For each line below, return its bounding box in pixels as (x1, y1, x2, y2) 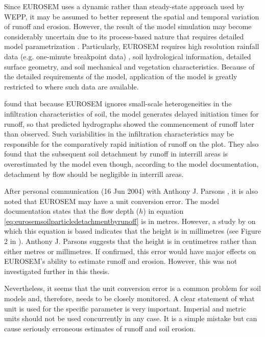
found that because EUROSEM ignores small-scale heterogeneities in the (4, 98, 232, 109)
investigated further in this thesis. (4, 265, 110, 276)
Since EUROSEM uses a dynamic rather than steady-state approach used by (4, 1, 245, 11)
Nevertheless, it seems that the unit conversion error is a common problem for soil (4, 283, 261, 294)
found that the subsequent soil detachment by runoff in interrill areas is (4, 148, 228, 159)
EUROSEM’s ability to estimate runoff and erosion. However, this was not (4, 256, 237, 266)
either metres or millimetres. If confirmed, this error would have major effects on (4, 245, 256, 256)
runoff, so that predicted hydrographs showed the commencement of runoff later (4, 118, 254, 129)
